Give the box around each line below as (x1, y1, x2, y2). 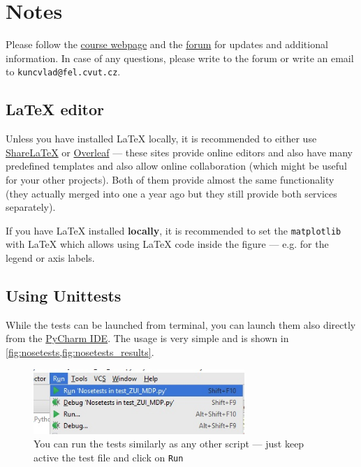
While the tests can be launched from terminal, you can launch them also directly (6, 317, 356, 332)
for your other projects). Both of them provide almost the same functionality (6, 172, 334, 186)
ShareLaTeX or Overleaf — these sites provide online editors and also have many (6, 144, 353, 159)
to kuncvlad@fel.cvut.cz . (6, 64, 121, 79)
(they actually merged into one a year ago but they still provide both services (6, 186, 337, 200)
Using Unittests (6, 284, 121, 306)
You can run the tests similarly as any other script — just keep (34, 436, 304, 451)
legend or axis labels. (6, 250, 95, 265)
